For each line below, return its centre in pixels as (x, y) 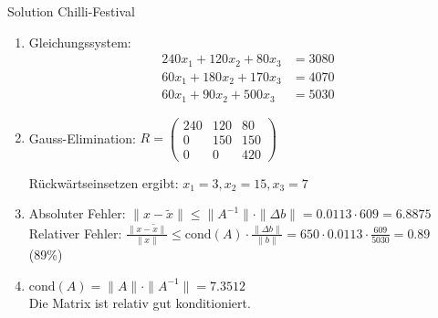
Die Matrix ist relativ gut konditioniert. (140, 302)
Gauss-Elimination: (82, 138)
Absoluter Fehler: (77, 213)
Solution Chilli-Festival (71, 11)
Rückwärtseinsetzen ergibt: (104, 182)
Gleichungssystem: (80, 42)
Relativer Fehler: (75, 233)
